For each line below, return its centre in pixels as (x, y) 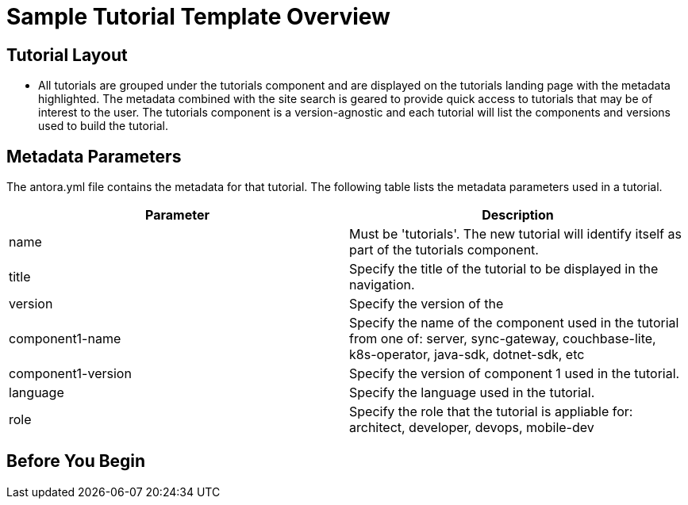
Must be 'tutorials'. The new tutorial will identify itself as (515, 234)
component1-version (70, 374)
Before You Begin (76, 461)
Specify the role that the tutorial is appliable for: (491, 412)
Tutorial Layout (67, 55)
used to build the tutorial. (103, 126)
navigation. (382, 285)
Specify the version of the (427, 304)
